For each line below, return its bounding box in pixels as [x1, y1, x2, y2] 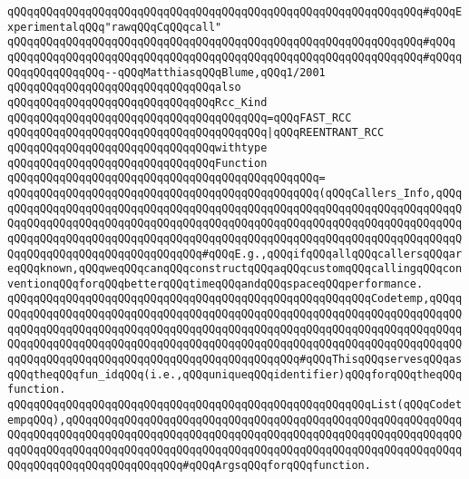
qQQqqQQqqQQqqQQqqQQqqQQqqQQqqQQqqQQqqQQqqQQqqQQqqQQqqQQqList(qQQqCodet [7, 398, 463, 412]
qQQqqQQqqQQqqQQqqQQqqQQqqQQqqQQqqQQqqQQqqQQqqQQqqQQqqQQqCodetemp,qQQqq [7, 292, 463, 306]
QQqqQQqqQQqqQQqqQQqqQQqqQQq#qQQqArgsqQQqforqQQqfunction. [7, 458, 371, 472]
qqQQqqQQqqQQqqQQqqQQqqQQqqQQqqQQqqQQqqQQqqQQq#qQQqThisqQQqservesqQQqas [7, 353, 463, 367]
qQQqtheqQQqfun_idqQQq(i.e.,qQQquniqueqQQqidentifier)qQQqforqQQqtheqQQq [7, 367, 463, 381]
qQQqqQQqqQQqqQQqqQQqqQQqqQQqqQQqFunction [7, 156, 268, 170]
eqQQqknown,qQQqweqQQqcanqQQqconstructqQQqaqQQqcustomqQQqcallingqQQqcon [7, 262, 463, 276]
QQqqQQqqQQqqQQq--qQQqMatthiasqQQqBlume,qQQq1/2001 [7, 65, 326, 79]
